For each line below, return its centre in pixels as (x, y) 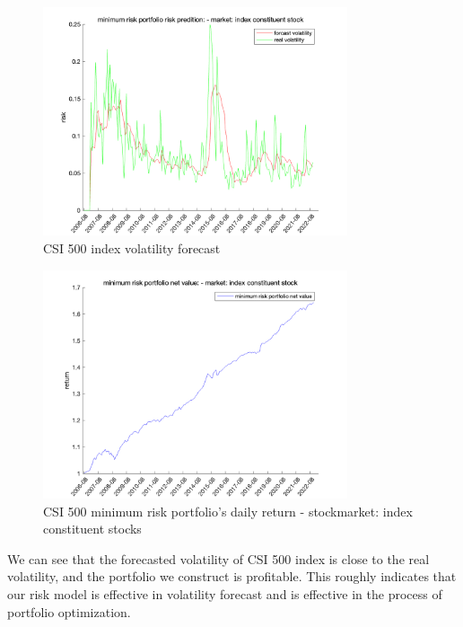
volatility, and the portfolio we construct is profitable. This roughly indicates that (232, 576)
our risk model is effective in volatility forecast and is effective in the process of (225, 593)
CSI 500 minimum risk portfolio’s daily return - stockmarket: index (228, 511)
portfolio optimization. (69, 611)
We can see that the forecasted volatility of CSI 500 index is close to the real (218, 558)
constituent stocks (92, 529)
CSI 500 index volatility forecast (132, 247)
